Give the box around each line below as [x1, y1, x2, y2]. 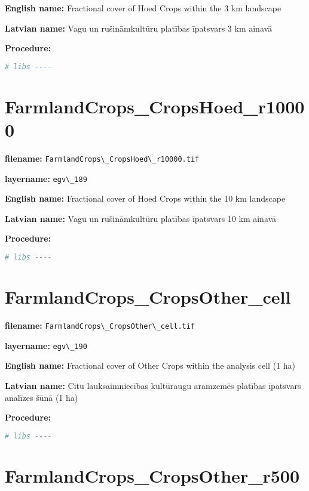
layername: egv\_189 [5, 172, 87, 184]
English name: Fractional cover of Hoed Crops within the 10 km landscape [5, 192, 286, 205]
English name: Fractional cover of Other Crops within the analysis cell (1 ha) [5, 359, 295, 372]
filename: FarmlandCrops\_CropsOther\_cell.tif [5, 319, 195, 332]
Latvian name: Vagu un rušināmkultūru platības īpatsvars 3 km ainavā [5, 21, 273, 34]
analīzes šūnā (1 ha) [5, 391, 78, 403]
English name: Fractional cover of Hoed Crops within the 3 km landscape [5, 2, 282, 14]
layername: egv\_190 [5, 339, 87, 351]
